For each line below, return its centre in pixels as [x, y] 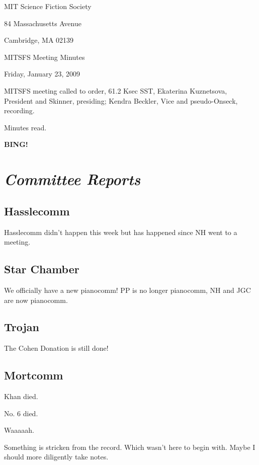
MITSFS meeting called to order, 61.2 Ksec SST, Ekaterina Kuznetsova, [116, 90]
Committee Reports [72, 179]
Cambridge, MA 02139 [39, 40]
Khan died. [21, 396]
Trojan [22, 327]
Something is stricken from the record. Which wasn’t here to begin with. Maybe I [130, 447]
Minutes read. [25, 127]
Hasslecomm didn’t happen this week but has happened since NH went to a [121, 232]
